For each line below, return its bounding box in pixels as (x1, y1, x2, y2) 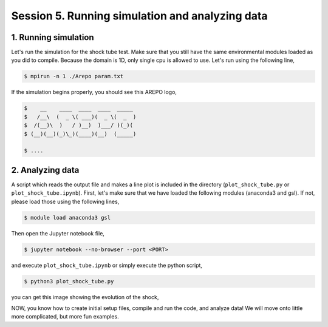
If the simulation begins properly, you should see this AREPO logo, (11, 89, 177, 96)
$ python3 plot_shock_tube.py (24, 278, 114, 285)
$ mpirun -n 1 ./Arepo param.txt (24, 73, 124, 80)
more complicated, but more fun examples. (11, 313, 119, 320)
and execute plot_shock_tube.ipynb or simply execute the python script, (11, 261, 203, 269)
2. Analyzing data (11, 164, 80, 175)
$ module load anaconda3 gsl (24, 214, 111, 221)
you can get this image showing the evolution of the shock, (11, 293, 159, 300)
